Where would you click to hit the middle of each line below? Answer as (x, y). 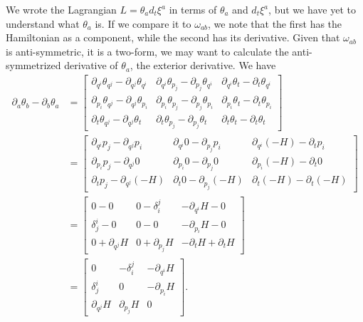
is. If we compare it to (143, 23)
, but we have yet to (312, 9)
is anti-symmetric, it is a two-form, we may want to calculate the (147, 51)
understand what (43, 23)
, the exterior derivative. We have (203, 65)
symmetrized (33, 65)
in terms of (193, 9)
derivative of (91, 65)
